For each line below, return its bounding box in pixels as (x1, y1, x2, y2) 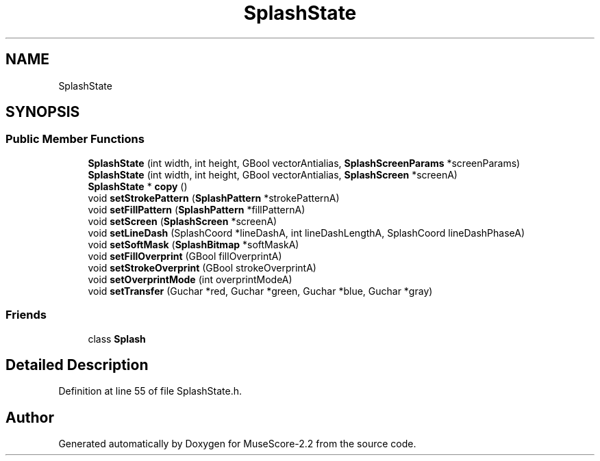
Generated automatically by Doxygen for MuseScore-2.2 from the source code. (58, 438, 416, 450)
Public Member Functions (5, 132, 145, 146)
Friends (5, 308, 47, 322)
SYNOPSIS (5, 103, 80, 121)
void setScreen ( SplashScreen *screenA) (88, 215, 277, 227)
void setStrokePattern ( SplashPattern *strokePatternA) (88, 192, 340, 204)
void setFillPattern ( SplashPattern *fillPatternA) (88, 203, 305, 215)
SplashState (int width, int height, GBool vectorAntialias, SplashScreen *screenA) (88, 168, 458, 181)
